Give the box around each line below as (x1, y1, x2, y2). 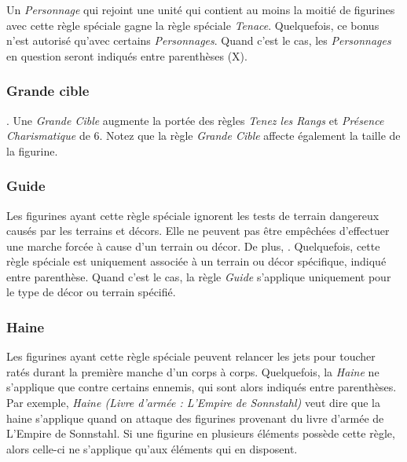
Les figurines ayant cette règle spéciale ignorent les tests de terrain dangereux (6, 207, 379, 223)
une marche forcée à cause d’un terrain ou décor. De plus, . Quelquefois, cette (6, 237, 380, 254)
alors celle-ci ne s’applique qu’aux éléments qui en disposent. (6, 440, 298, 456)
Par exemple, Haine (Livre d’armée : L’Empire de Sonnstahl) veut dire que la (6, 394, 380, 411)
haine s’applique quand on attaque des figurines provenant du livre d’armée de (6, 409, 384, 426)
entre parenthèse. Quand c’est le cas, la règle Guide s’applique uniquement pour (6, 268, 391, 284)
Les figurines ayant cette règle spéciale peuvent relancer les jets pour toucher (6, 348, 376, 365)
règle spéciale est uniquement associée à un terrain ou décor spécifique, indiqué (6, 253, 387, 269)
